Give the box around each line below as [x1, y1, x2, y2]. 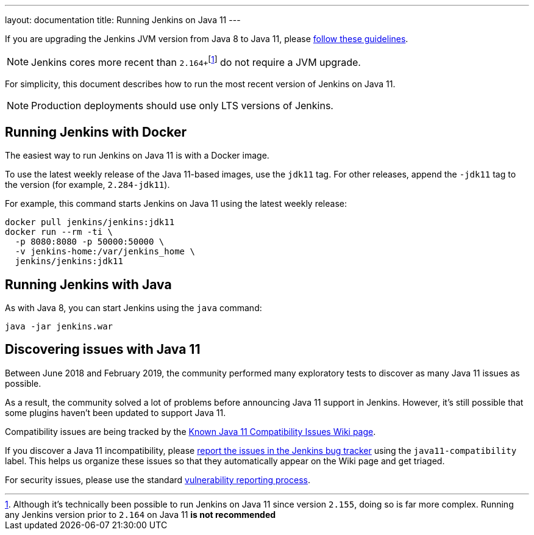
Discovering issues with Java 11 [5, 342, 201, 357]
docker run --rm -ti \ [5, 227, 113, 237]
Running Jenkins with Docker [5, 124, 187, 140]
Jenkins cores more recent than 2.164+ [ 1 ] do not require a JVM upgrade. [31, 54, 361, 69]
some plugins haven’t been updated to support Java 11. [5, 407, 226, 418]
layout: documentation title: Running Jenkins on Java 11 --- [5, 15, 241, 25]
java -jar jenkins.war [5, 321, 113, 332]
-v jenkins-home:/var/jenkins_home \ [15, 246, 195, 257]
